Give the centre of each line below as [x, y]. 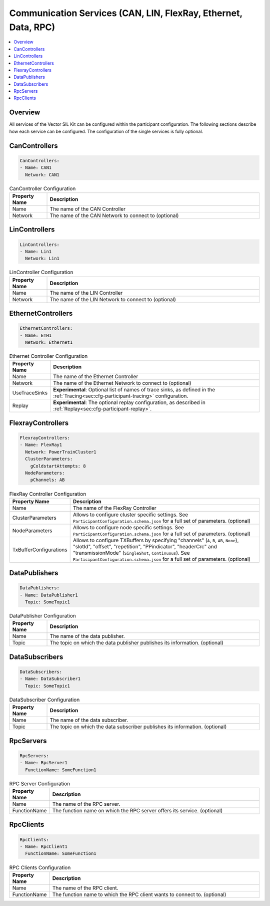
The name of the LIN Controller [86, 293]
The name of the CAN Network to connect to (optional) [114, 215]
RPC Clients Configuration [40, 867]
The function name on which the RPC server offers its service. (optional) [137, 810]
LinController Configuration [41, 272]
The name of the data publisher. [87, 636]
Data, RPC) [32, 27]
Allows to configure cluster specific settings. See [130, 515]
